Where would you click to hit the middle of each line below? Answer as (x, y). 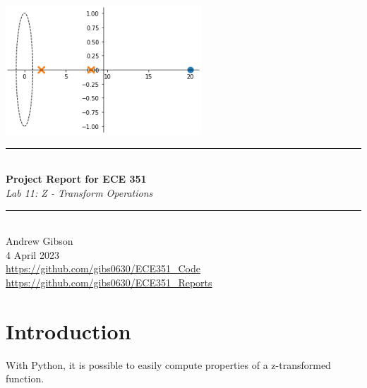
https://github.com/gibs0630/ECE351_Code (103, 268)
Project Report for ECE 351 (76, 179)
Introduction (68, 331)
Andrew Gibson (40, 241)
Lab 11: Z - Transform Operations (79, 192)
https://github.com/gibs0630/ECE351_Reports (109, 282)
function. (25, 378)
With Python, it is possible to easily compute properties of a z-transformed (168, 364)
